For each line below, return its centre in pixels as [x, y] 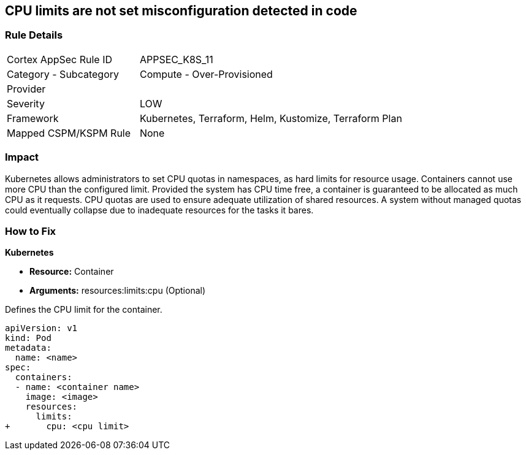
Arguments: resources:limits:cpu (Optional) [118, 291]
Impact [22, 157]
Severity [26, 103]
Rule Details [34, 35]
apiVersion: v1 [41, 328]
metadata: [28, 348]
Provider [26, 89]
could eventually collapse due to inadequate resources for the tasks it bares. [159, 210]
